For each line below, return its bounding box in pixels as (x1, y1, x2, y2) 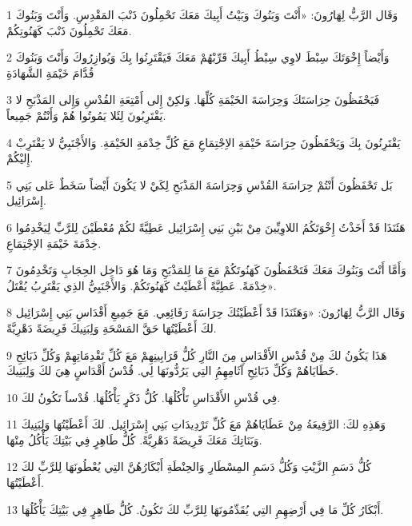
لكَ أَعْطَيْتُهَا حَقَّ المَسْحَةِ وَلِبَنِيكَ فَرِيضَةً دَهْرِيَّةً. (6, 319, 217, 336)
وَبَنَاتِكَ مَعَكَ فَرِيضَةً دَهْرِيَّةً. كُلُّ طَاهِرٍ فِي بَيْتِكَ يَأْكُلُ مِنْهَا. (6, 431, 262, 448)
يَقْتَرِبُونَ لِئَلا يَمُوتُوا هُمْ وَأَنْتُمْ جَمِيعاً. (6, 106, 166, 123)
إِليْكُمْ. (6, 149, 34, 166)
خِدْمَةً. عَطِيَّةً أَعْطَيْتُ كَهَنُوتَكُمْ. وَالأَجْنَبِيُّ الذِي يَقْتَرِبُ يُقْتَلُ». (6, 277, 277, 293)
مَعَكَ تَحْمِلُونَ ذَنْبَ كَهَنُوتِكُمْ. (6, 22, 132, 38)
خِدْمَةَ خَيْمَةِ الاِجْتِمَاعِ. (6, 234, 102, 251)
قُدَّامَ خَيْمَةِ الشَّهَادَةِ (6, 64, 94, 81)
